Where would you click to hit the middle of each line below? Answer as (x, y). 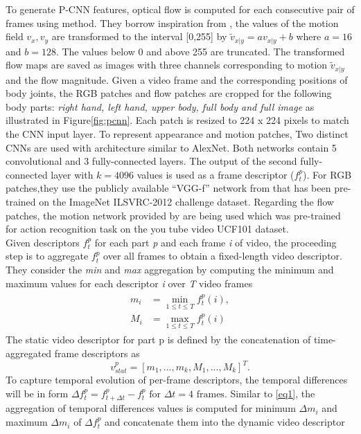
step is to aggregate (47, 256)
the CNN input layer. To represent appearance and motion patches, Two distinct (177, 134)
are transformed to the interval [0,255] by (139, 36)
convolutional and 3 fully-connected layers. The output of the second (151, 161)
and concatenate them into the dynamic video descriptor (225, 422)
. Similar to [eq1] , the (270, 394)
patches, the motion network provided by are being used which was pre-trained (173, 215)
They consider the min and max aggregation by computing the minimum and (170, 269)
